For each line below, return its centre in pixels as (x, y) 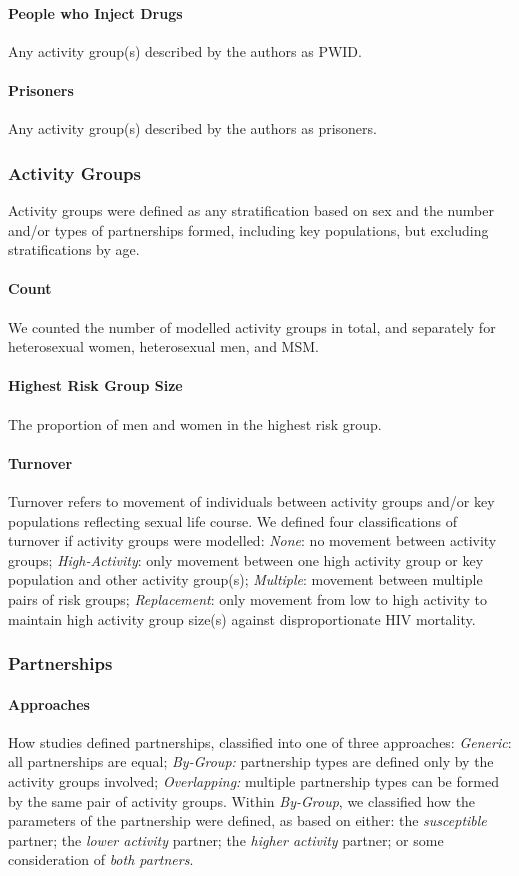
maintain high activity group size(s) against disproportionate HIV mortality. (242, 618)
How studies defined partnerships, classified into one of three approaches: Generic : (260, 741)
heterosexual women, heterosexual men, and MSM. (163, 346)
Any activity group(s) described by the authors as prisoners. (192, 128)
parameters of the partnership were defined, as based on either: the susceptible (247, 820)
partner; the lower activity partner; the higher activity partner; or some (226, 839)
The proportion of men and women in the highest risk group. (195, 423)
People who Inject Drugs (95, 12)
